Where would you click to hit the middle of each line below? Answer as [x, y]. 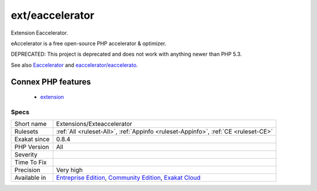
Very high [70, 170]
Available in [30, 178]
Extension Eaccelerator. [39, 33]
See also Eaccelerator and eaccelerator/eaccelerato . [74, 65]
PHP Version [32, 147]
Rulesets [26, 132]
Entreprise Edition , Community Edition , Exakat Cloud [128, 178]
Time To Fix [31, 162]
